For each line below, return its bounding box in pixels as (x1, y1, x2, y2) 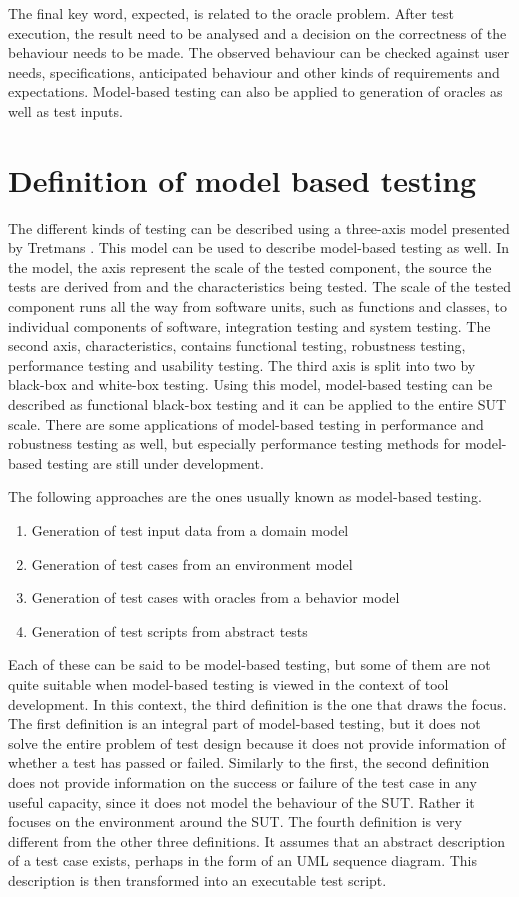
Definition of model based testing (8, 159, 477, 200)
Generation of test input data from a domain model (31, 520, 349, 540)
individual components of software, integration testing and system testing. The (8, 315, 491, 336)
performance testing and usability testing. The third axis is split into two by (8, 354, 476, 375)
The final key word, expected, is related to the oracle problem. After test (8, 3, 454, 23)
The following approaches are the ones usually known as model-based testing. (8, 486, 482, 507)
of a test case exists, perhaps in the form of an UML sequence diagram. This (8, 850, 478, 871)
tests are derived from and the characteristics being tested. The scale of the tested (8, 276, 512, 297)
